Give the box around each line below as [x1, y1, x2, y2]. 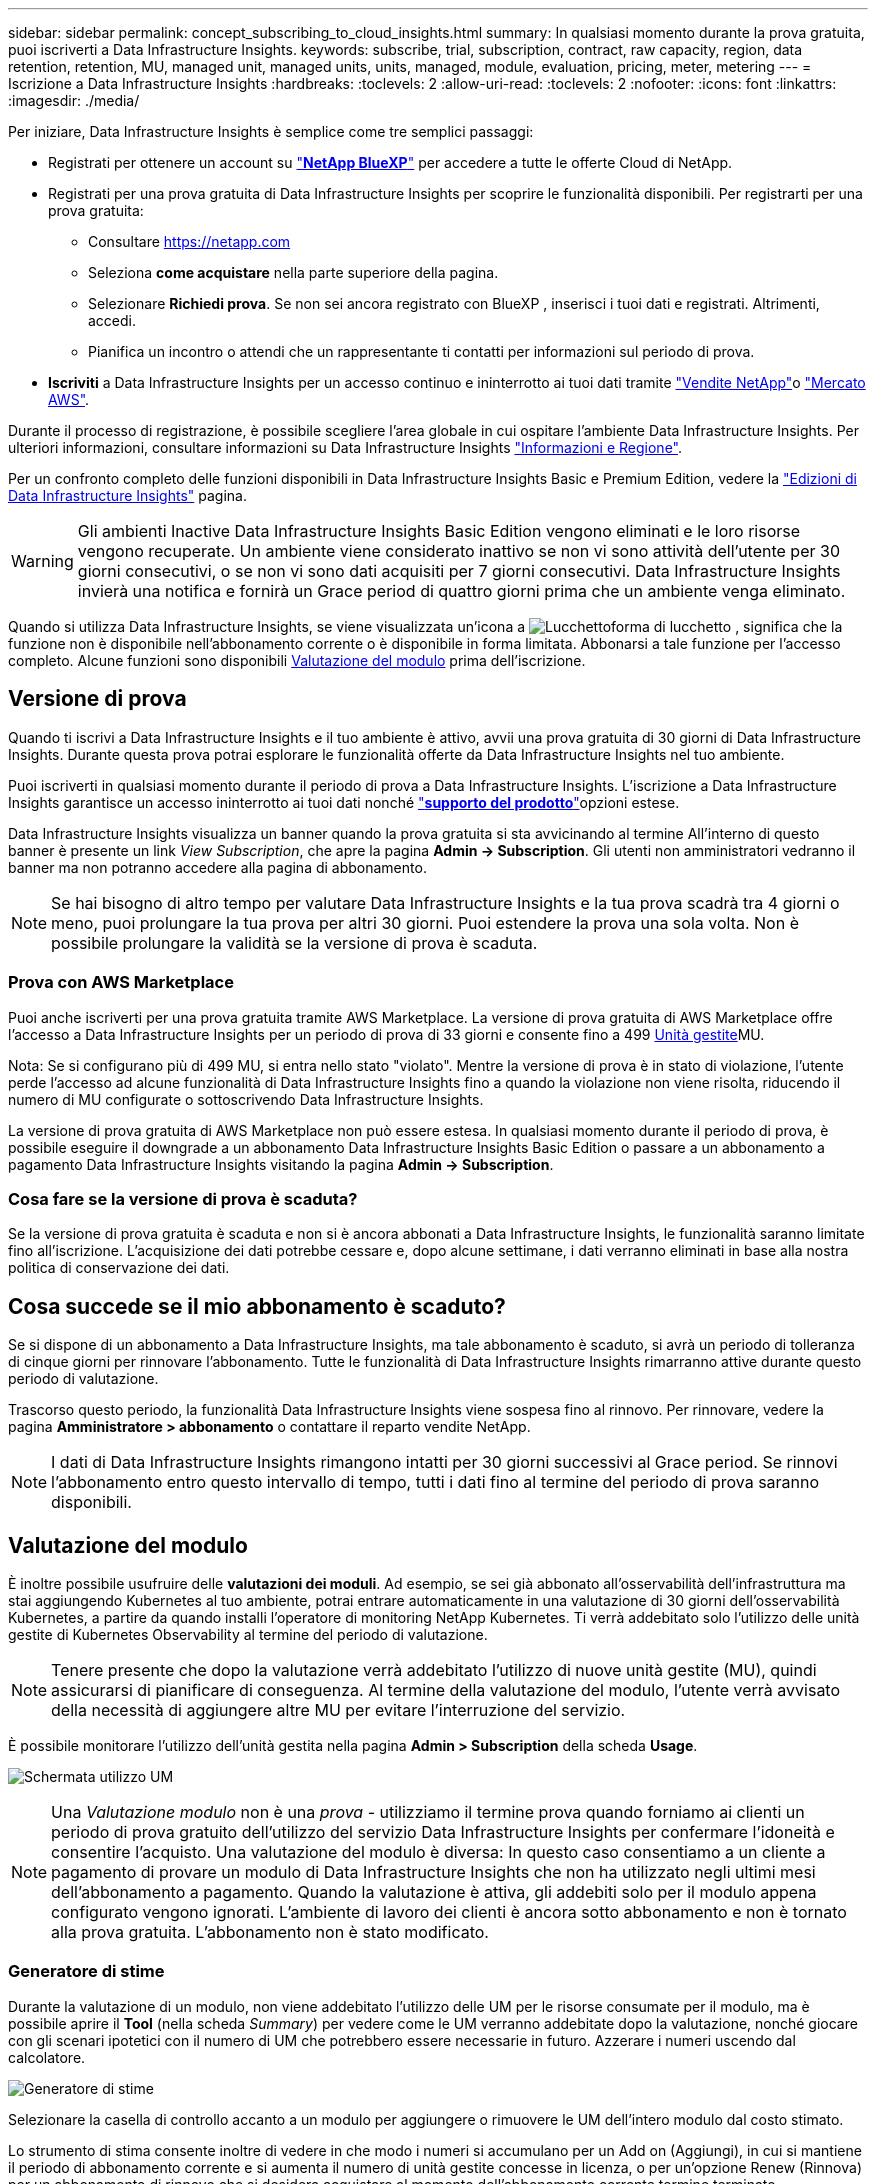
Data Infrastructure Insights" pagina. [8, 487, 247, 504]
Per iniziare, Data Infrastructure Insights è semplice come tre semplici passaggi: [8, 123, 534, 140]
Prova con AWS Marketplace [8, 972, 234, 993]
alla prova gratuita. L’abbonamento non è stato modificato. [51, 1922, 489, 1943]
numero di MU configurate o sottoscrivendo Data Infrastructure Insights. [8, 1090, 484, 1108]
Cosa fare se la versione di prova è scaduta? [8, 1188, 358, 1209]
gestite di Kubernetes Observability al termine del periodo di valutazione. [8, 1626, 488, 1644]
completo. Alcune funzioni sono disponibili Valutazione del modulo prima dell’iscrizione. [8, 652, 586, 669]
